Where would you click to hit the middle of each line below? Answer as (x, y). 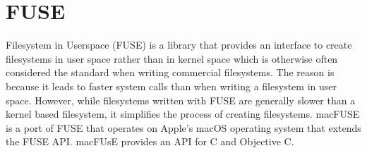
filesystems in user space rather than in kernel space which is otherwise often (172, 58)
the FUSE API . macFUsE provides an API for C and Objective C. (150, 141)
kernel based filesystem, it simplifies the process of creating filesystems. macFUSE (183, 114)
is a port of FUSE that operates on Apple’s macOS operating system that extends (183, 127)
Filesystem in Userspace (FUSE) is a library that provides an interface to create (179, 45)
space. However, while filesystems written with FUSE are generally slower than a (181, 100)
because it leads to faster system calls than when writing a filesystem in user (171, 86)
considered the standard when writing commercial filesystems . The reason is (170, 72)
